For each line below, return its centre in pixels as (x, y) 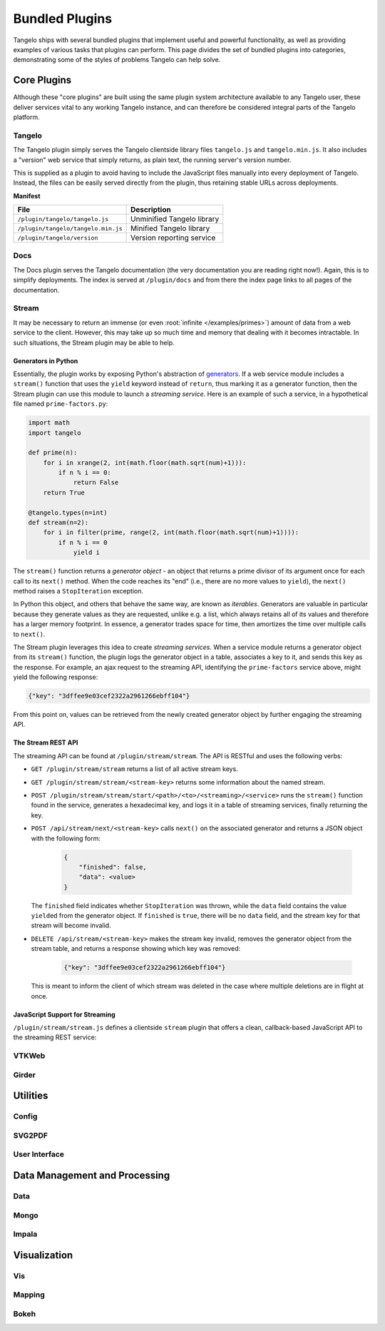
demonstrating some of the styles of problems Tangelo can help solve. (117, 60)
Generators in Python (46, 361)
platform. (27, 117)
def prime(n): (53, 453)
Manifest (27, 195)
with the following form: (66, 838)
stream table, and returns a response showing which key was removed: (136, 949)
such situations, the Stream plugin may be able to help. (94, 342)
